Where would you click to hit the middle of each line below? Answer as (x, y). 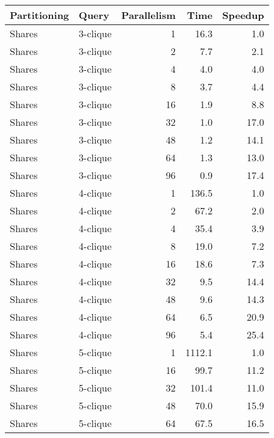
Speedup (243, 15)
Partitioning (40, 15)
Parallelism (148, 15)
